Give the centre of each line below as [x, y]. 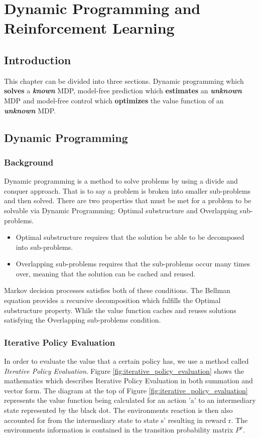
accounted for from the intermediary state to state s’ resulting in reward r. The [126, 420]
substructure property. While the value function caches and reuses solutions [120, 310]
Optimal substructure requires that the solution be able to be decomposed [130, 237]
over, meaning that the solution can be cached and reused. [106, 273]
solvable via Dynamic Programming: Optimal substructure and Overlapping [121, 210]
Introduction [38, 59]
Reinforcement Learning [89, 28]
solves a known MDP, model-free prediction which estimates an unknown [123, 91]
